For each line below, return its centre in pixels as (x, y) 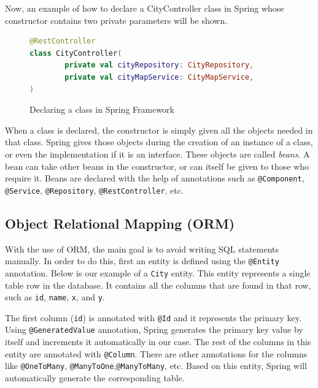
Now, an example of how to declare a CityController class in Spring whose (145, 8)
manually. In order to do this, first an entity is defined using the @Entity (142, 261)
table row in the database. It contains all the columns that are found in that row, (158, 285)
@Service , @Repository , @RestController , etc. (94, 190)
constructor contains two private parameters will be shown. (116, 20)
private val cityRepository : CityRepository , (159, 65)
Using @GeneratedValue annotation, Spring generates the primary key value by (154, 329)
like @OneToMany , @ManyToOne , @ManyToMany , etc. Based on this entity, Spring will (156, 366)
